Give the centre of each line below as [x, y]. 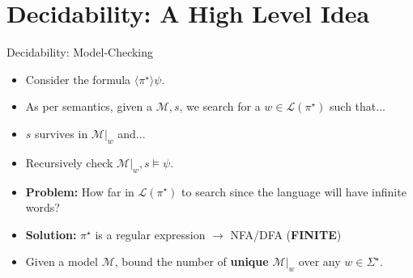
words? [43, 207]
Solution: [51, 234]
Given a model [62, 261]
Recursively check [69, 162]
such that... [358, 106]
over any [319, 261]
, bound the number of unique [192, 261]
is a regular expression [150, 234]
